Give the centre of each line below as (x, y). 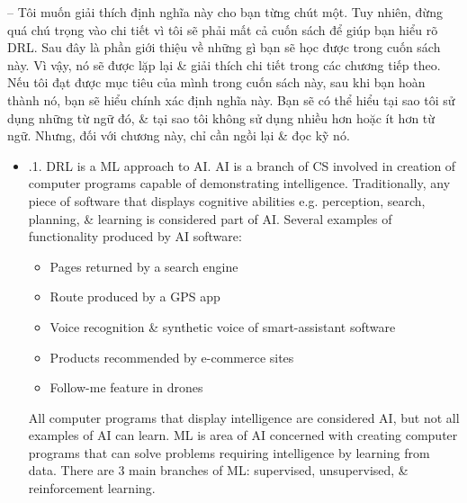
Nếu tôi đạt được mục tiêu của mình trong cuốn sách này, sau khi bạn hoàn (216, 82)
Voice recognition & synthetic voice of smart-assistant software (223, 326)
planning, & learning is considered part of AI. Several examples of (210, 218)
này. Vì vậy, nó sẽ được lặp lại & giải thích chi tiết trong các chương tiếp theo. (224, 64)
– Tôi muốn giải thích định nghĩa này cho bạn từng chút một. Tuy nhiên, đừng (225, 12)
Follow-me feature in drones (126, 387)
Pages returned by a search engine (144, 266)
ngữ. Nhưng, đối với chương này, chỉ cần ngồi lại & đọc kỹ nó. (179, 135)
